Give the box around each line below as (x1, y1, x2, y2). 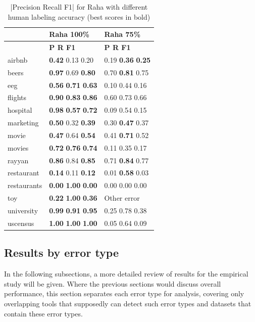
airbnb (8, 54, 28, 65)
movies (8, 142, 29, 153)
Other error (104, 193, 140, 203)
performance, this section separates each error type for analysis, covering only (4, 288, 244, 299)
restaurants (8, 180, 42, 191)
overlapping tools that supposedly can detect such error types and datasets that (4, 298, 251, 308)
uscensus (8, 217, 34, 228)
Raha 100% (49, 29, 89, 39)
